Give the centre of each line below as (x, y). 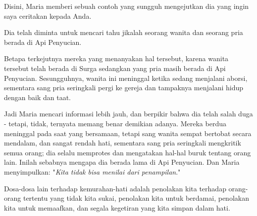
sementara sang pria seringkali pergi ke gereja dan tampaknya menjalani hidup (124, 88)
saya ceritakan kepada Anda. (48, 16)
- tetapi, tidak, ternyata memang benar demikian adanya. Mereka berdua (115, 123)
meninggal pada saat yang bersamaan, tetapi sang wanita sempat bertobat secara (128, 133)
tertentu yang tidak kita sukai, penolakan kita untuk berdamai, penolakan (136, 198)
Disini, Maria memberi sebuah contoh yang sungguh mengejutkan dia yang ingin (127, 6)
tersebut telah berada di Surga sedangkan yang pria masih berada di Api (115, 68)
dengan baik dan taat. (37, 97)
